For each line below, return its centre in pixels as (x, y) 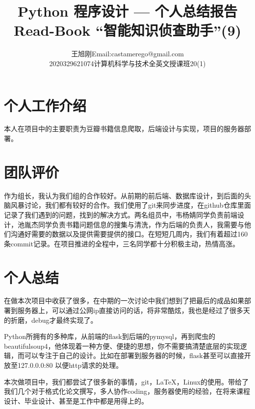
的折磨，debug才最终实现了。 (51, 320)
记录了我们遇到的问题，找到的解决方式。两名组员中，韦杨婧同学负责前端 (121, 214)
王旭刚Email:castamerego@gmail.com (127, 54)
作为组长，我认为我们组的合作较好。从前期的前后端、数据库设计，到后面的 (124, 195)
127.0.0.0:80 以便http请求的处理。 (70, 365)
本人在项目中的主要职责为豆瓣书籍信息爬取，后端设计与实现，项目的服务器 (124, 129)
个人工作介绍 (45, 105)
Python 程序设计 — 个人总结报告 (127, 11)
